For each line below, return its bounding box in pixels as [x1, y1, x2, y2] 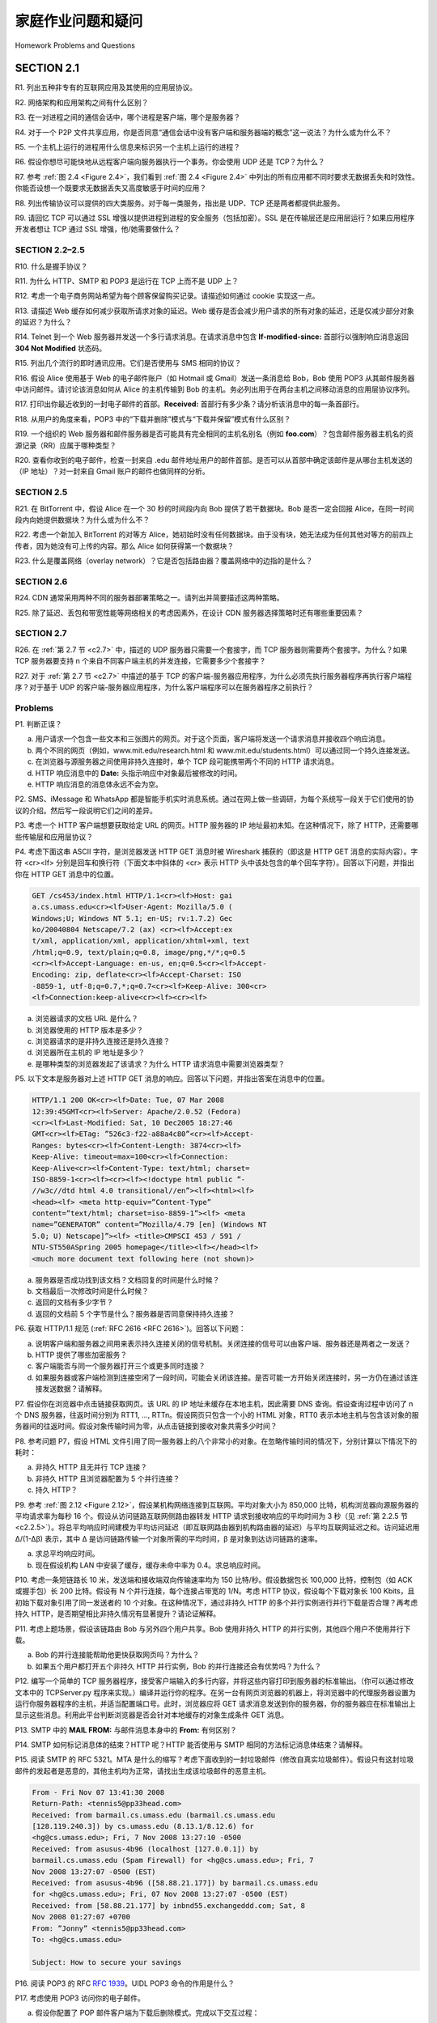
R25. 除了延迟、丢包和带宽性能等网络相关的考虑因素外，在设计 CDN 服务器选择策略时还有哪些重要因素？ [15, 608, 364, 617]
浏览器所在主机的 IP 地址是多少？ [35, 1048, 146, 1058]
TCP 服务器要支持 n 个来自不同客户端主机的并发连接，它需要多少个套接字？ [15, 656, 266, 666]
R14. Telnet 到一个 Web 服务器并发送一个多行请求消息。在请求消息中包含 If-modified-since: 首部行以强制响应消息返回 [15, 332, 409, 341]
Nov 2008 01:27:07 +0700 [32, 1912, 131, 1922]
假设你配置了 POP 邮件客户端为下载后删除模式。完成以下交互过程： [35, 2008, 260, 2018]
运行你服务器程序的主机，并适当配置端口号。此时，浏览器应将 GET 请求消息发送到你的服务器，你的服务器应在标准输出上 [15, 1699, 416, 1708]
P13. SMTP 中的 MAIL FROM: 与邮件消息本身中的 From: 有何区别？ [15, 1724, 238, 1735]
